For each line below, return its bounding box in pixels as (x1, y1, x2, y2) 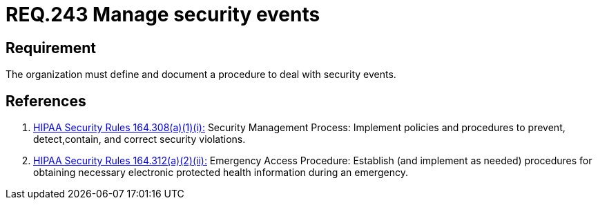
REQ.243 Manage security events (6, 3, 320, 26)
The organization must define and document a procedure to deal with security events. (6, 68, 396, 81)
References (6, 92, 86, 110)
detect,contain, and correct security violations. (33, 133, 246, 146)
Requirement (6, 39, 97, 57)
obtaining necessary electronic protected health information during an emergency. (33, 166, 408, 179)
